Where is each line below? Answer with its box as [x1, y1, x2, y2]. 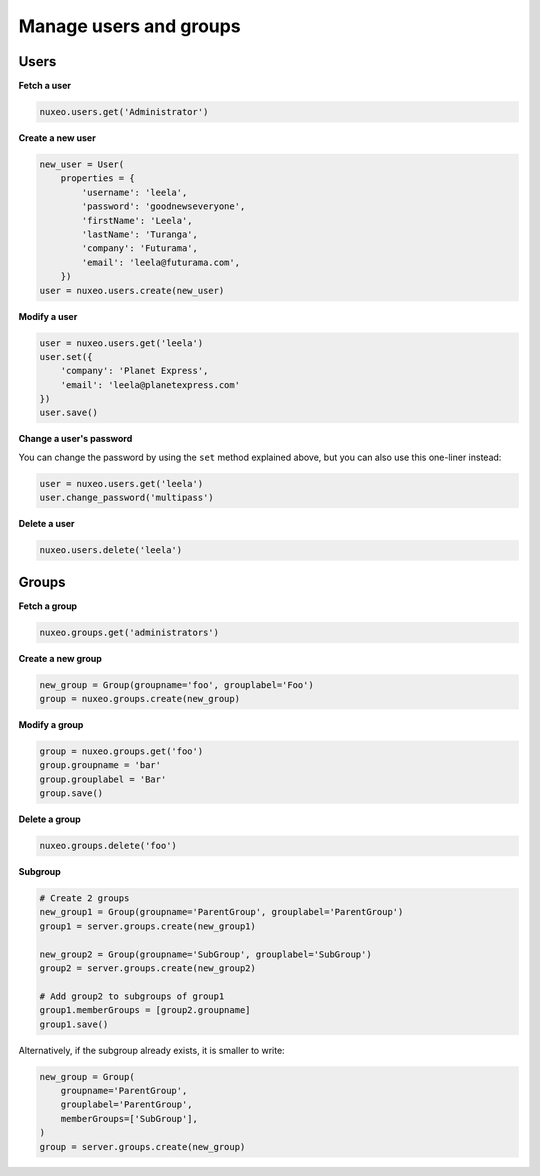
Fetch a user [18, 80, 72, 92]
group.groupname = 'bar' [39, 760, 162, 771]
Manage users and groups [18, 15, 241, 37]
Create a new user [18, 132, 97, 144]
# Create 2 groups [39, 893, 130, 904]
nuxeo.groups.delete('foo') [39, 840, 177, 852]
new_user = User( [39, 159, 125, 170]
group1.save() [39, 1018, 109, 1030]
